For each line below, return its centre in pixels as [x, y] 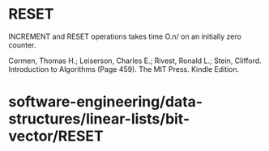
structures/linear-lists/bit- [99, 119]
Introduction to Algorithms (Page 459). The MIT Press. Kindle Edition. [124, 69]
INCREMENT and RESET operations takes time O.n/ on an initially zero [125, 36]
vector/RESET [56, 136]
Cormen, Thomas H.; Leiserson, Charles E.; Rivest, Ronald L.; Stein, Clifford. [135, 61]
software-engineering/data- [106, 102]
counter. [22, 44]
